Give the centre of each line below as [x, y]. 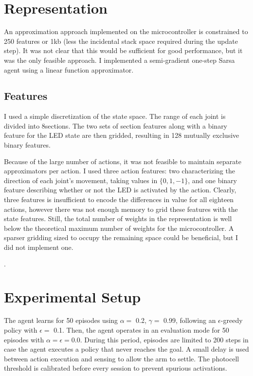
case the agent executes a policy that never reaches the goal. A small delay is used [126, 349]
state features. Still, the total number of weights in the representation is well [118, 218]
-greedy [232, 320]
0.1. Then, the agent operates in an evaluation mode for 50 [141, 329]
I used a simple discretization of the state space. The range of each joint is [115, 116]
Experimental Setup [72, 297]
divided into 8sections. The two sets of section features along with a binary [116, 125]
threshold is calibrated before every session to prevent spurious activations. [116, 368]
